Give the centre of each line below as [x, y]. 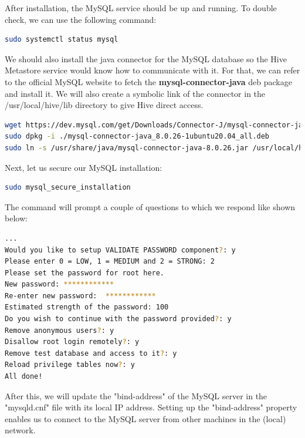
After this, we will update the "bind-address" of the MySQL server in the [136, 395]
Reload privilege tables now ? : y [70, 365]
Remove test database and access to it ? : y [91, 353]
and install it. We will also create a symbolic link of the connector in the [135, 93]
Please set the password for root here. [85, 273]
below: [16, 218]
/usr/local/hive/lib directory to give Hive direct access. [104, 105]
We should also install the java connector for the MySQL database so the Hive [146, 58]
